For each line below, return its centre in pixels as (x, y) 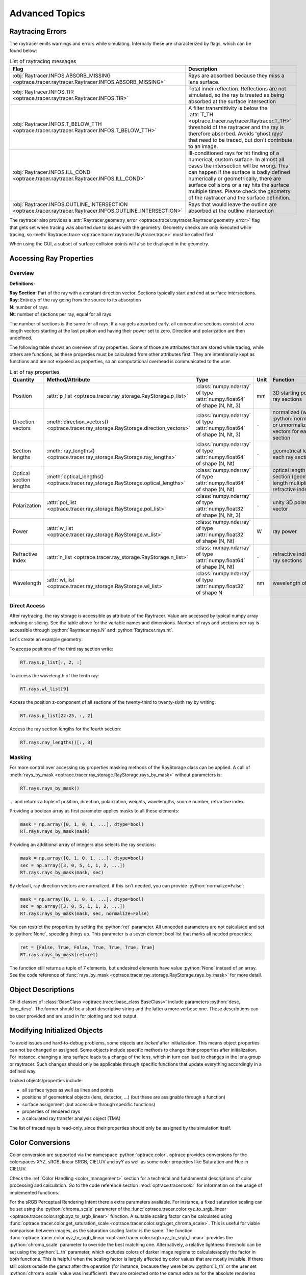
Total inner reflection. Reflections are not (237, 89)
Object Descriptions (42, 989)
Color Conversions (40, 1142)
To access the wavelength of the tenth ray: (54, 675)
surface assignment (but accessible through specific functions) (89, 1104)
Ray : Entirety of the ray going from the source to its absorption (75, 300)
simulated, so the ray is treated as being (236, 95)
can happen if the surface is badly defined (239, 172)
